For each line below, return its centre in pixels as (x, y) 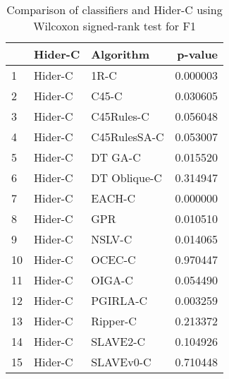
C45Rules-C (120, 116)
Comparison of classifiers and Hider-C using (114, 10)
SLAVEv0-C (121, 362)
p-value (198, 54)
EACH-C (113, 198)
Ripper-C (114, 321)
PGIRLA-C (119, 300)
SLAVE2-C (118, 341)
